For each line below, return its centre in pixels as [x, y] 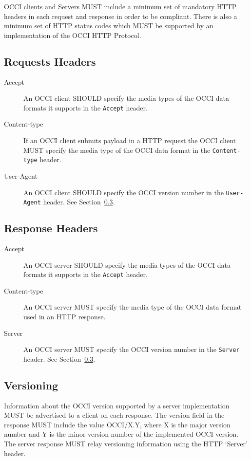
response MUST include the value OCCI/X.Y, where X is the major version [117, 424]
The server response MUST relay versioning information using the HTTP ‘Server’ [126, 444]
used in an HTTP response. [65, 317]
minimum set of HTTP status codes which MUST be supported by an [109, 26]
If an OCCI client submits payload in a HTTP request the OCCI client [130, 140]
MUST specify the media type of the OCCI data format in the [117, 150]
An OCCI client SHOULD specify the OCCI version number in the [124, 192]
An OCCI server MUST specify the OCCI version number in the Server [132, 349]
